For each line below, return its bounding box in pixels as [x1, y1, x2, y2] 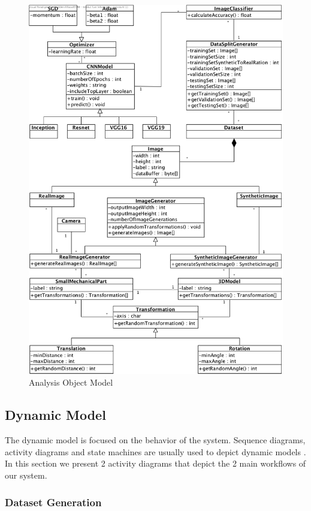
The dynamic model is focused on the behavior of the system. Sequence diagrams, [5, 434, 306, 446]
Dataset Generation [5, 494, 102, 509]
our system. [5, 469, 47, 482]
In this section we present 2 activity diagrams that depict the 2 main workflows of [5, 457, 306, 470]
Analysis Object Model [29, 376, 113, 389]
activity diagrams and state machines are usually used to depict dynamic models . [5, 445, 306, 458]
